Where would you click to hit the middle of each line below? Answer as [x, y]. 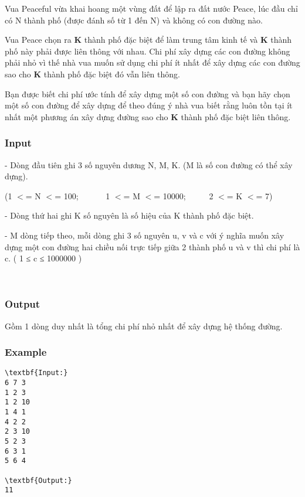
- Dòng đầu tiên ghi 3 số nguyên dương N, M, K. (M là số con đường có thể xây [149, 164]
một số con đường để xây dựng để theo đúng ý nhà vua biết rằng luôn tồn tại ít [149, 105]
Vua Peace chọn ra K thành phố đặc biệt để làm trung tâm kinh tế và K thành [148, 40]
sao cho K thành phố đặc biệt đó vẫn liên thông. [92, 74]
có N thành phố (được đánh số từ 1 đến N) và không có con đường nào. [134, 20]
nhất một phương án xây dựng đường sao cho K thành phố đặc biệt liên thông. [148, 116]
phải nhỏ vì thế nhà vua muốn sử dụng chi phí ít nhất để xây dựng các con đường [152, 62]
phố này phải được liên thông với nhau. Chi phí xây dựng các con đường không [148, 51]
